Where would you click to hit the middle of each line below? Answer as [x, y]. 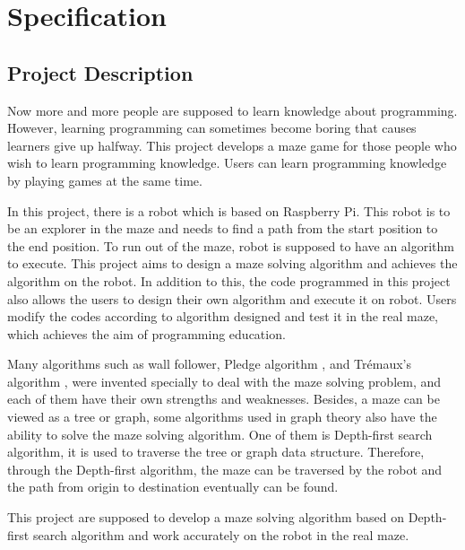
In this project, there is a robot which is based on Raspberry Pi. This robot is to [229, 210]
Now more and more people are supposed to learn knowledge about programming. [232, 110]
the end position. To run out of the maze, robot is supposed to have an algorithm [231, 245]
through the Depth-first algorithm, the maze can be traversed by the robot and [225, 469]
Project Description [100, 72]
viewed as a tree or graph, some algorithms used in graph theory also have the [222, 417]
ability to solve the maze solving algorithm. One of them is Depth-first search [220, 434]
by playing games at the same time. [105, 180]
